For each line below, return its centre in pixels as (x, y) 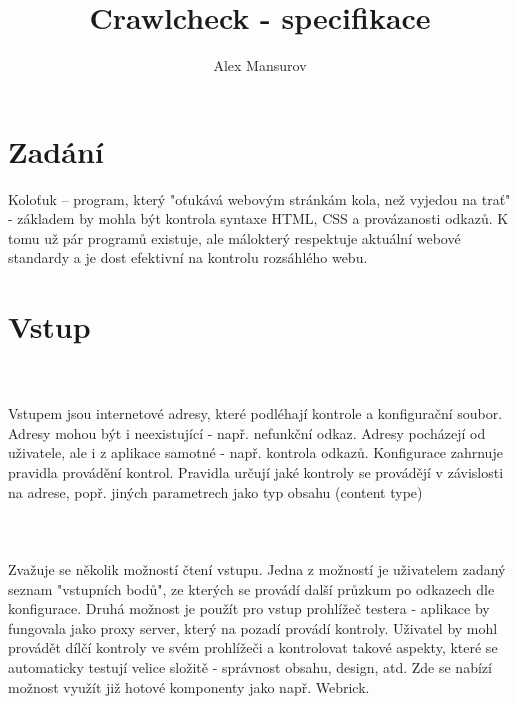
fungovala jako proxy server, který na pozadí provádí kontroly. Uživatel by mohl (253, 627)
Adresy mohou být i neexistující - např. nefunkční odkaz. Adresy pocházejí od (247, 432)
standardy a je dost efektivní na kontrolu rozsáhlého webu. (188, 257)
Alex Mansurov (260, 65)
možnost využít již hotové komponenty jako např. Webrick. (189, 686)
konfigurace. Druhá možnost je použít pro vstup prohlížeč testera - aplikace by (249, 608)
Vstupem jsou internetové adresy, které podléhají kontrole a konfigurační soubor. (255, 413)
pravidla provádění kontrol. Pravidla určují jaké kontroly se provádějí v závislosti (256, 471)
